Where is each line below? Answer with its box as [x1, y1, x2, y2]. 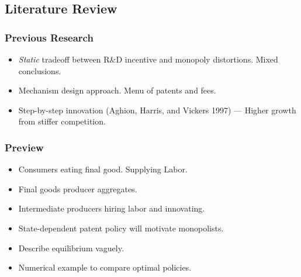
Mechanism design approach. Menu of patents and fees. [18, 84, 216, 96]
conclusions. [18, 64, 61, 77]
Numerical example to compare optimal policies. [18, 261, 192, 273]
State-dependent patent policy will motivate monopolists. [18, 221, 224, 234]
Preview [5, 140, 44, 154]
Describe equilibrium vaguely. [18, 241, 124, 254]
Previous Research [5, 30, 94, 44]
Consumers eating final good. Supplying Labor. [18, 163, 188, 175]
